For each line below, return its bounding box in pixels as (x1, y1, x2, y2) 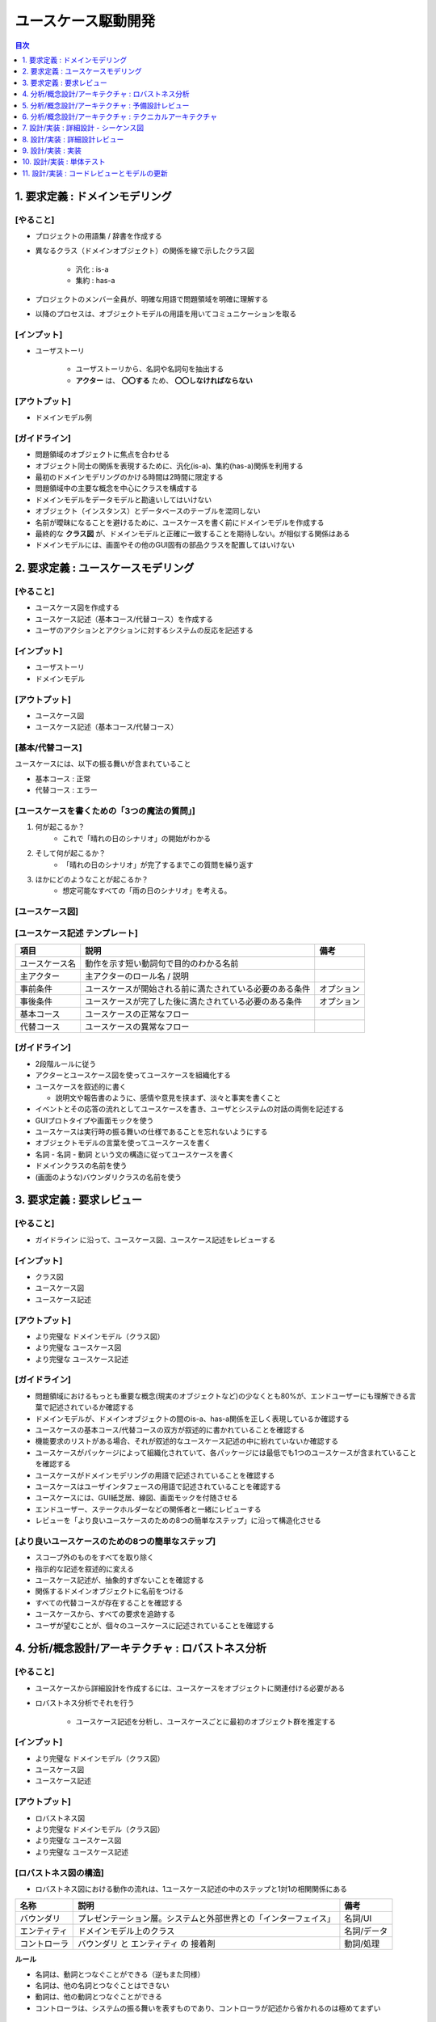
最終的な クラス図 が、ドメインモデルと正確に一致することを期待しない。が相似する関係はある (35, 528, 350, 538)
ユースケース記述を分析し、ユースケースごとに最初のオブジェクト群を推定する (75, 1716, 337, 1726)
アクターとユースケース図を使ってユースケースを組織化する (35, 1070, 232, 1080)
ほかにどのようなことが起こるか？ (35, 874, 149, 884)
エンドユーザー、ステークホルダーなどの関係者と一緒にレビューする (35, 1504, 262, 1514)
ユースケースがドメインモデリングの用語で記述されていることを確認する (35, 1470, 275, 1480)
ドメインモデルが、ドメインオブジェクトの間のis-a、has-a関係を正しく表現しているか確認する (35, 1414, 350, 1423)
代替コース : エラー (35, 785, 99, 795)
